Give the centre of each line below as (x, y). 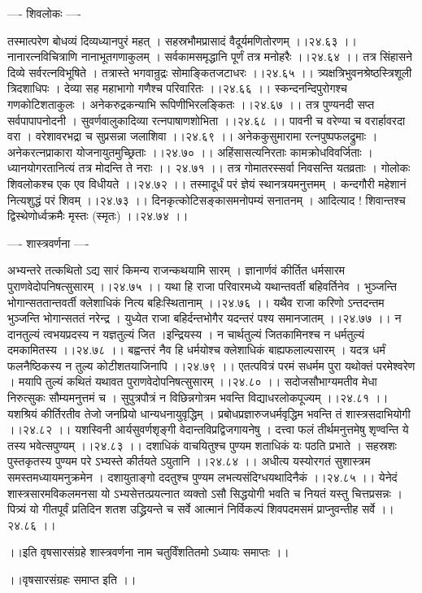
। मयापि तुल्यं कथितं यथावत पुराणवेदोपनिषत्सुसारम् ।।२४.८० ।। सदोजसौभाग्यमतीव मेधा (192, 381)
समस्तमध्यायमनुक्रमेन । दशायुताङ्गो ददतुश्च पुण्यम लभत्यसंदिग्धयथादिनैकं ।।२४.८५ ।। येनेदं (202, 477)
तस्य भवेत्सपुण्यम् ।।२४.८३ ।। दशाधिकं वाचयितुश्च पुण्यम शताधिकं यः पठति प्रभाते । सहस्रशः (202, 445)
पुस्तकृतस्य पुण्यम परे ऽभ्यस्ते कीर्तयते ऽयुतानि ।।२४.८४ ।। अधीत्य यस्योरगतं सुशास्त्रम (189, 461)
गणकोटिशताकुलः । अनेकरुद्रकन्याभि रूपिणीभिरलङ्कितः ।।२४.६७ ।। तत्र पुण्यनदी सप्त (191, 104)
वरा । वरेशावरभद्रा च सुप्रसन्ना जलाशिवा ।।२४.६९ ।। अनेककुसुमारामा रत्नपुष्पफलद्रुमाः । (193, 136)
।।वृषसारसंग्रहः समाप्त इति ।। (72, 579)
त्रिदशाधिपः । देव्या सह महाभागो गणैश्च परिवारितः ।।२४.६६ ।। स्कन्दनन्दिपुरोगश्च (177, 88)
